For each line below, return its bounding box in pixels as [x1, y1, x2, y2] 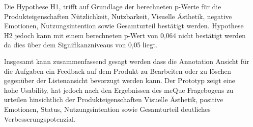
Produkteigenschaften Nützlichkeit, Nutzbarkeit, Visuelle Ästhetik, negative [4, 11, 232, 21]
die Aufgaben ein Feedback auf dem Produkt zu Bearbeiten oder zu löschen [4, 65, 231, 76]
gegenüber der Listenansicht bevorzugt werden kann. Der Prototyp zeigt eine [4, 75, 235, 85]
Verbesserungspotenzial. [4, 113, 76, 124]
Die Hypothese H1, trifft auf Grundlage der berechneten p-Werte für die [4, 1, 221, 11]
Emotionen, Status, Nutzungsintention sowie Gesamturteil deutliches [4, 104, 211, 114]
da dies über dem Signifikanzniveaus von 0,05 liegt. [4, 40, 158, 50]
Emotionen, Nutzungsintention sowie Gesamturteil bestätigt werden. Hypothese [4, 21, 244, 31]
